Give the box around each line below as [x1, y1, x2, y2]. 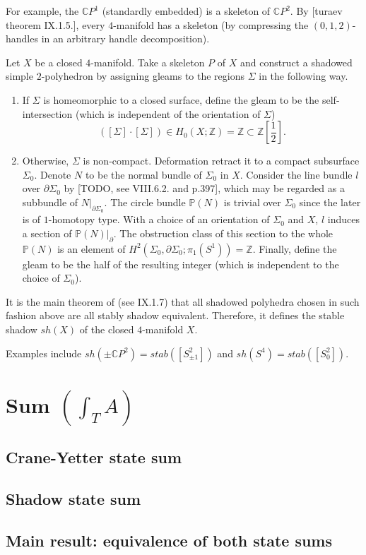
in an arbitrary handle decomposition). [41, 31, 210, 46]
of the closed [79, 321, 134, 336]
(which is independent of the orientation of [75, 106, 261, 121]
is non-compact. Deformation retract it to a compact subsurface [83, 153, 360, 168]
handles [6, 31, 38, 46]
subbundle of [22, 194, 78, 209]
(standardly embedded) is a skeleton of [102, 4, 271, 18]
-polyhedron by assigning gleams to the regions [41, 68, 245, 83]
